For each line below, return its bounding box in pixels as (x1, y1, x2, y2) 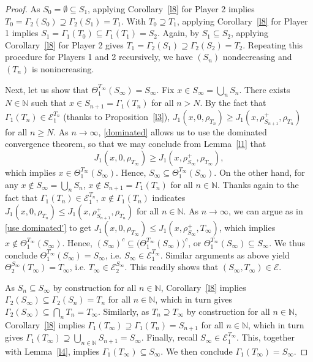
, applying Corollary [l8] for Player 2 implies (88, 2, 255, 15)
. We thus (269, 236, 305, 249)
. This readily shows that (124, 260, 219, 273)
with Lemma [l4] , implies (5, 345, 100, 357)
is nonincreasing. (31, 62, 94, 75)
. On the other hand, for (214, 166, 305, 178)
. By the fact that (200, 96, 266, 109)
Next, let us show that (5, 83, 89, 96)
